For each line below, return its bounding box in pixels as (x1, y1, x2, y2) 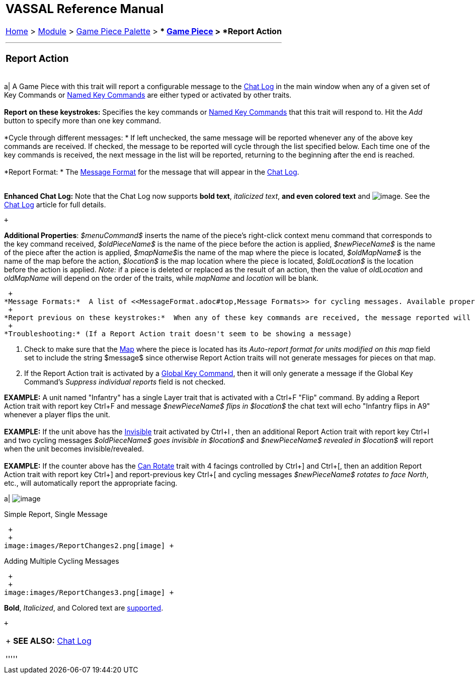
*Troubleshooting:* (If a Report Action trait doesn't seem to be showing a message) (4, 330, 352, 338)
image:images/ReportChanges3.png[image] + (4, 588, 174, 597)
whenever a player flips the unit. (4, 410, 110, 419)
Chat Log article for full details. (4, 200, 106, 209)
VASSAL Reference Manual (6, 2, 164, 16)
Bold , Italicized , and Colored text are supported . (4, 604, 164, 613)
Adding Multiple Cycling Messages (4, 557, 119, 566)
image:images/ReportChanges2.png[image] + (4, 542, 174, 550)
